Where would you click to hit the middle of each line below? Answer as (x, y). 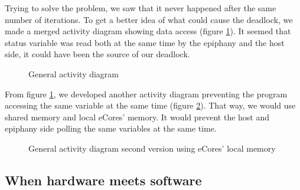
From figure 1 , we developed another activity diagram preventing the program (146, 94)
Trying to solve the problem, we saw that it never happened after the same (141, 8)
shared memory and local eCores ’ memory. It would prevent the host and (137, 117)
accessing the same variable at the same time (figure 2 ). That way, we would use (150, 105)
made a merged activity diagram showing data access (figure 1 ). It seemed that (148, 31)
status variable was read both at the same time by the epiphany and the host (145, 42)
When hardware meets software (103, 180)
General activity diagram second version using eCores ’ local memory (152, 148)
